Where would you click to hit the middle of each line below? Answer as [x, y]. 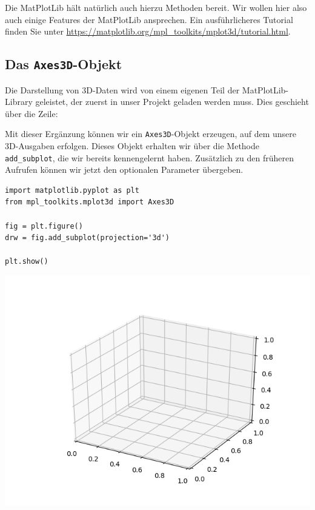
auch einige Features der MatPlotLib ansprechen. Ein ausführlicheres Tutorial [149, 19]
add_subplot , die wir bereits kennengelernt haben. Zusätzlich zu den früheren [149, 157]
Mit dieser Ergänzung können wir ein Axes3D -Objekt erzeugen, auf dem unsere [151, 134]
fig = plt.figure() [44, 226]
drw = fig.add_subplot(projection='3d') [88, 238]
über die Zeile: [31, 113]
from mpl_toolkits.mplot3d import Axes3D [90, 202]
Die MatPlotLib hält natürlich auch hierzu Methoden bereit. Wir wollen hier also [156, 7]
